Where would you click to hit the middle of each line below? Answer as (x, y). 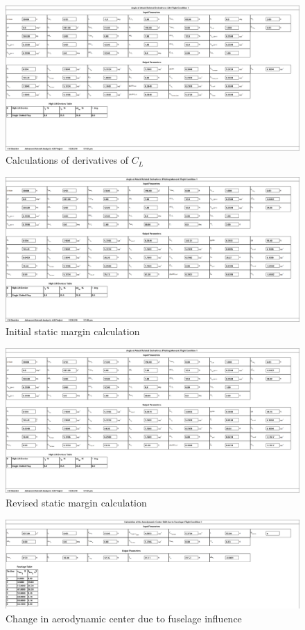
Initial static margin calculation (73, 331)
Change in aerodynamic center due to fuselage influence (124, 618)
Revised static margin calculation (76, 503)
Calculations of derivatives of (67, 160)
